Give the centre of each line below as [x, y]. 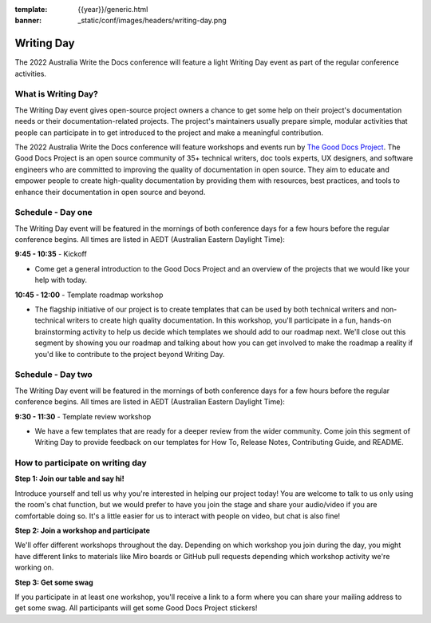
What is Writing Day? [57, 94]
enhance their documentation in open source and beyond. [110, 192]
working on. [34, 568]
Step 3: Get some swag [54, 582]
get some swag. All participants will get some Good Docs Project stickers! [136, 608]
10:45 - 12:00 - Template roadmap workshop [89, 295]
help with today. [61, 280]
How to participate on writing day [81, 463]
